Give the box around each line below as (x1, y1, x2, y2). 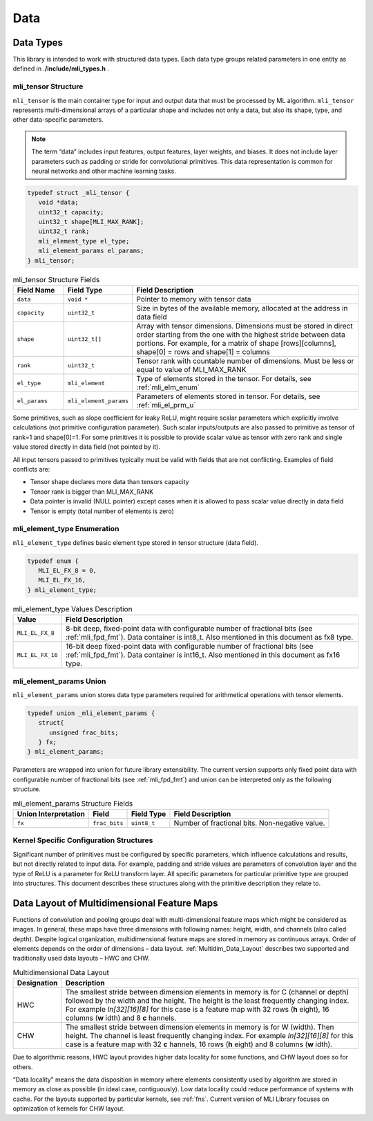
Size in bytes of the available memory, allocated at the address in (136, 304, 348, 313)
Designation (17, 979, 58, 988)
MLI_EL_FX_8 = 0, (38, 567, 97, 575)
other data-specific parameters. (12, 115, 104, 124)
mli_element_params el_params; (38, 247, 144, 255)
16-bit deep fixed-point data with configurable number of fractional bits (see (66, 642, 314, 651)
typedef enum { (27, 557, 79, 565)
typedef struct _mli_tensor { (27, 189, 130, 196)
